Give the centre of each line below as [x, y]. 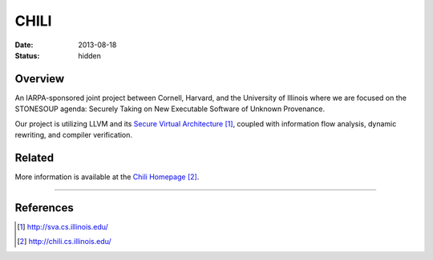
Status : [27, 55]
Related [34, 157]
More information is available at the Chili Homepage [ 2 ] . [107, 177]
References [44, 208]
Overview [40, 79]
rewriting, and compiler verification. [73, 135]
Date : [24, 45]
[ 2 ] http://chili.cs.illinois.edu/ [64, 242]
